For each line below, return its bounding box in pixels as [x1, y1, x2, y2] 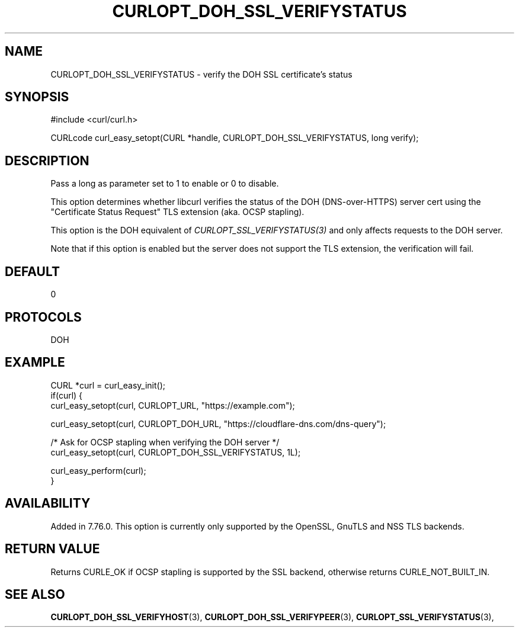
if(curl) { [50, 390, 83, 400]
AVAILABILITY [5, 496, 91, 511]
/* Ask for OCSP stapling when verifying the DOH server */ [50, 437, 280, 447]
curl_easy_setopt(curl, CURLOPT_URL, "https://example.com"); [50, 400, 295, 410]
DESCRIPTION [5, 153, 89, 168]
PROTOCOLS [5, 309, 82, 325]
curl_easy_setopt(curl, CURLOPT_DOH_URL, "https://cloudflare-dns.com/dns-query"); [50, 418, 386, 429]
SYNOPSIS [5, 89, 69, 105]
